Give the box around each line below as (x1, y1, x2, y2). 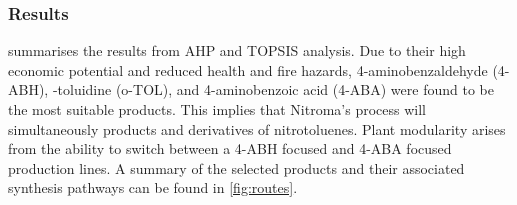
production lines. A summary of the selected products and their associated (8, 157, 465, 178)
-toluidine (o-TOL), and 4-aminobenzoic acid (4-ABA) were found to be (52, 79, 494, 100)
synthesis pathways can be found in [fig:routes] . (8, 177, 298, 198)
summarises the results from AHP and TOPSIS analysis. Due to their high (8, 40, 466, 61)
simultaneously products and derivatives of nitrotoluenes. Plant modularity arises (8, 118, 506, 139)
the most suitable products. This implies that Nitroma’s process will (8, 99, 426, 119)
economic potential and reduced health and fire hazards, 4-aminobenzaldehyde (8, 59, 488, 80)
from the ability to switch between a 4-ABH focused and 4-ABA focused (8, 138, 452, 159)
